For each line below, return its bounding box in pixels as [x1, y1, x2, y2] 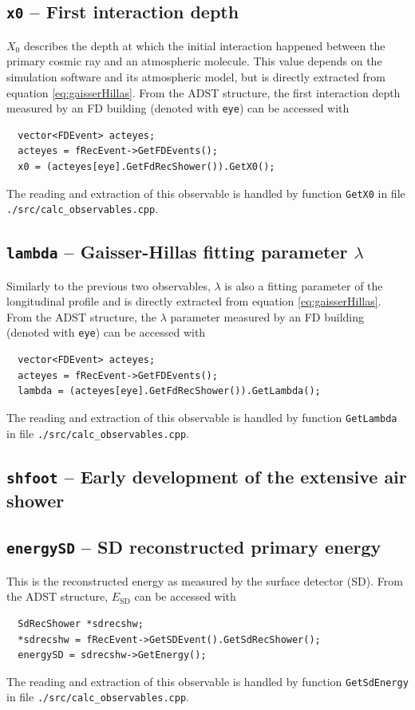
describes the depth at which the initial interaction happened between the [23, 37, 385, 53]
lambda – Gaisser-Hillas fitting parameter [6, 239, 348, 264]
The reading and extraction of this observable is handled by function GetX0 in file [6, 184, 405, 201]
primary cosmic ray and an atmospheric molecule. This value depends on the [6, 53, 382, 69]
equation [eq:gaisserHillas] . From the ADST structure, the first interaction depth [6, 84, 401, 101]
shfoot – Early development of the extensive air [6, 463, 407, 488]
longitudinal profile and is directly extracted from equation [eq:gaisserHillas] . [6, 293, 381, 310]
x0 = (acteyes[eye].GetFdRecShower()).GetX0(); [18, 161, 275, 172]
